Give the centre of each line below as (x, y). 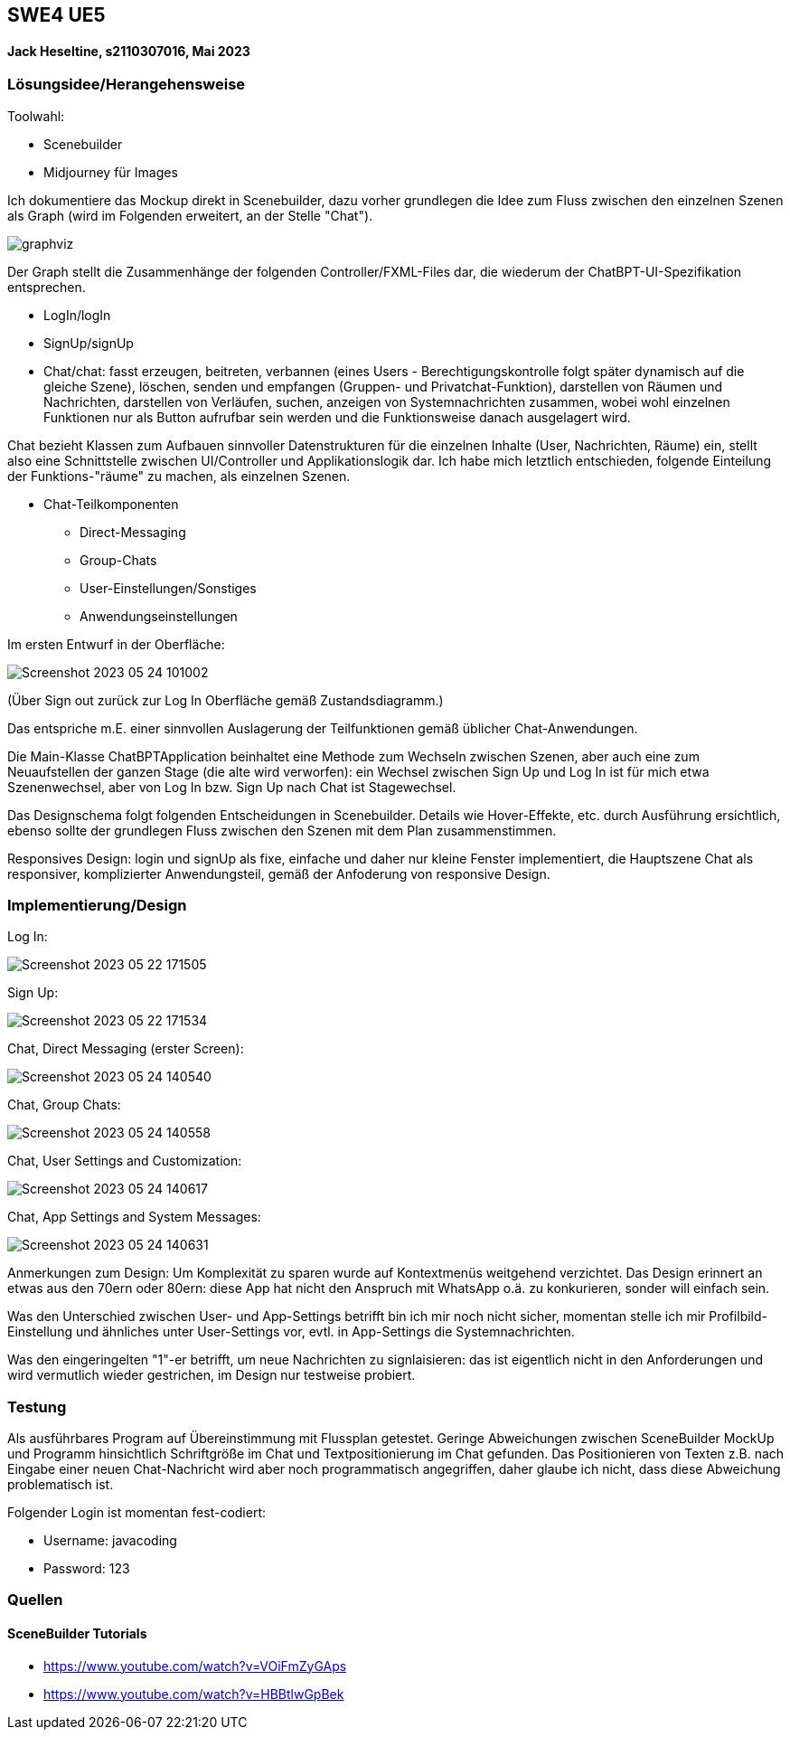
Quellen (35, 1600)
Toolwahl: (36, 116)
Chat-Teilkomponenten (111, 504)
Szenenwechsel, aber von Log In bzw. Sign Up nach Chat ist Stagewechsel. (232, 787)
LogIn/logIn (77, 315)
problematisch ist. (61, 1485)
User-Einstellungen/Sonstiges (168, 588)
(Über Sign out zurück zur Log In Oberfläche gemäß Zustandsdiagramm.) (226, 700)
